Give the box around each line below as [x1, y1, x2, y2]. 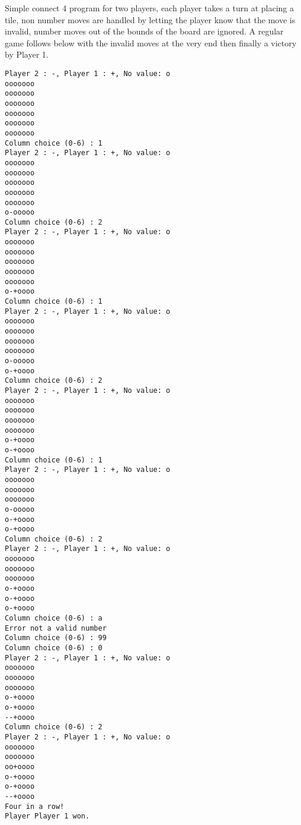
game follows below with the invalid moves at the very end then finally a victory [5, 36, 297, 49]
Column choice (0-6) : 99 [5, 634, 107, 643]
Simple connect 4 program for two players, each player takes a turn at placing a [5, 2, 294, 14]
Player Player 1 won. [5, 812, 90, 821]
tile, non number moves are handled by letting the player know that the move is [5, 13, 296, 26]
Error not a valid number [5, 624, 107, 632]
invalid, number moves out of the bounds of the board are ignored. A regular [5, 25, 284, 37]
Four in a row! [5, 802, 65, 811]
